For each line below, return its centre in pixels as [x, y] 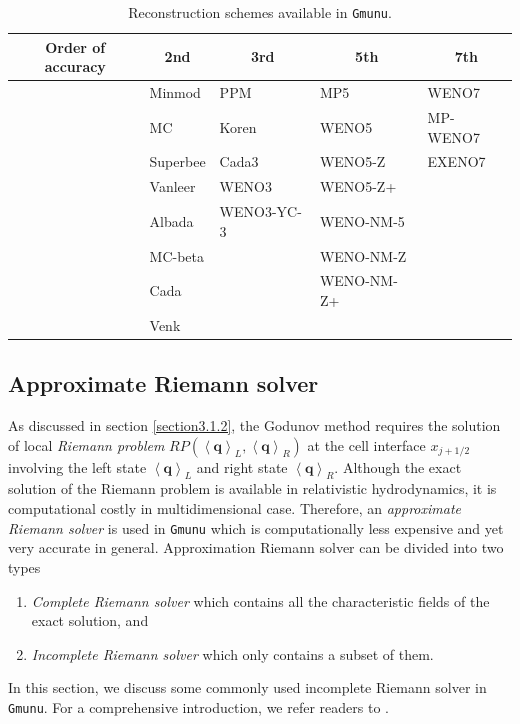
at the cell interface [366, 444]
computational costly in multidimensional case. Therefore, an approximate [235, 508]
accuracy [75, 66]
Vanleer [172, 186]
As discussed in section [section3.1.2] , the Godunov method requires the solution [254, 425]
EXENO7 [456, 161]
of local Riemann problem [86, 444]
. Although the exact [398, 466]
